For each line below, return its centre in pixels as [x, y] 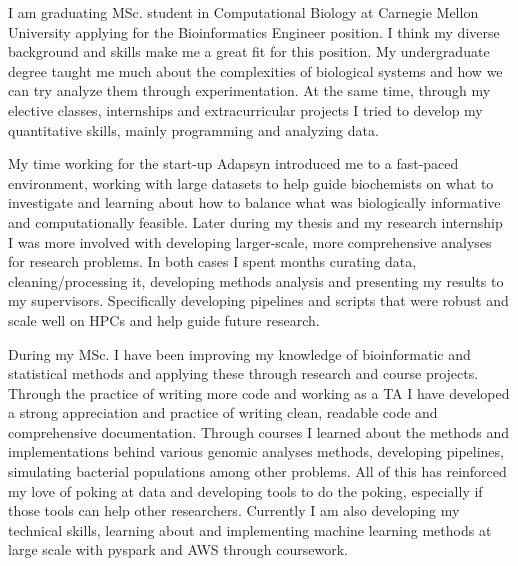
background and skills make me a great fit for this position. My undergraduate [249, 51]
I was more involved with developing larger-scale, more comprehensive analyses [250, 241]
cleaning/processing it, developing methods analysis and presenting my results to [256, 280]
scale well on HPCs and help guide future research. [164, 319]
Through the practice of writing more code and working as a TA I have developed [259, 392]
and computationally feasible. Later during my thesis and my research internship [255, 221]
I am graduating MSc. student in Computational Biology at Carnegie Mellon [243, 12]
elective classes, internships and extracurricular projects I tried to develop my [245, 109]
